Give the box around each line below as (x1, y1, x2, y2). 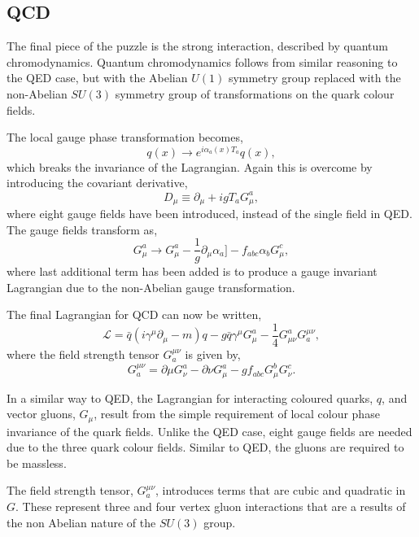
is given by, (185, 346, 241, 363)
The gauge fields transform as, (7, 220, 158, 238)
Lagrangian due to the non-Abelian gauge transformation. (7, 278, 295, 295)
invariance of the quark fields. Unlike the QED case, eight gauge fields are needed (7, 422, 412, 439)
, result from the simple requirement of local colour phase (94, 405, 380, 422)
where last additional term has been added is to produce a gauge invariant (7, 263, 378, 280)
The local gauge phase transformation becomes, (7, 129, 243, 146)
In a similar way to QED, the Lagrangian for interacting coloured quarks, (7, 389, 373, 406)
